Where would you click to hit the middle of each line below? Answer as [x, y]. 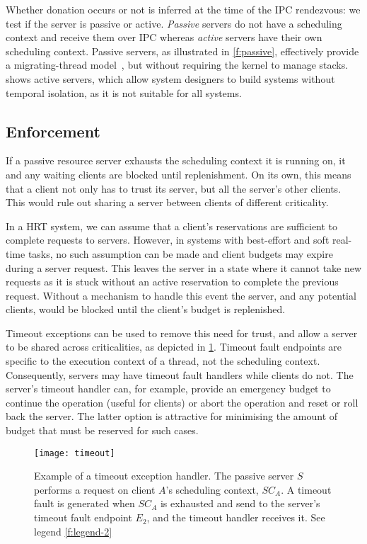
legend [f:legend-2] [73, 531]
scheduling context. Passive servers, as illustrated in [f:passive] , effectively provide [182, 51]
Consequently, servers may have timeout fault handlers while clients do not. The [180, 374]
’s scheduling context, [212, 489]
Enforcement [53, 131]
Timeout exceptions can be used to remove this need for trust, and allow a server [182, 333]
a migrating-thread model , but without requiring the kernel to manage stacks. [177, 65]
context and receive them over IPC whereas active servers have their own [164, 37]
